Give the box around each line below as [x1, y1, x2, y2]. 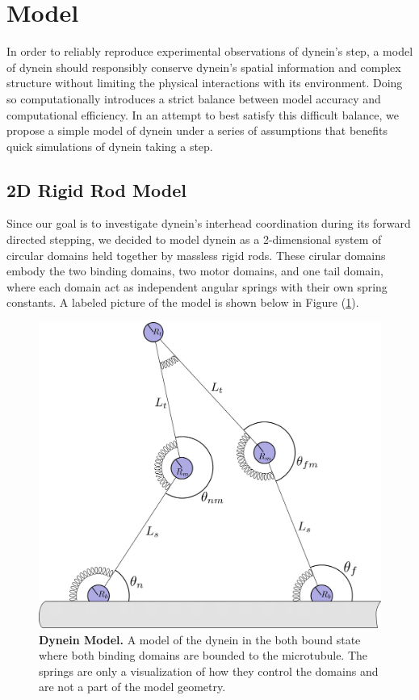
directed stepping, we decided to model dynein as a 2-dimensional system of [6, 231, 382, 248]
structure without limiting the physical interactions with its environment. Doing [6, 74, 403, 91]
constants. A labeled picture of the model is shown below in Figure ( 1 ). [6, 294, 359, 311]
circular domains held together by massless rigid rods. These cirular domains [6, 246, 386, 263]
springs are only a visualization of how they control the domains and [39, 662, 379, 679]
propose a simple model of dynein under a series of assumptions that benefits [6, 122, 388, 139]
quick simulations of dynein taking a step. [6, 137, 213, 154]
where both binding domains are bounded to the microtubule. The [39, 647, 368, 664]
